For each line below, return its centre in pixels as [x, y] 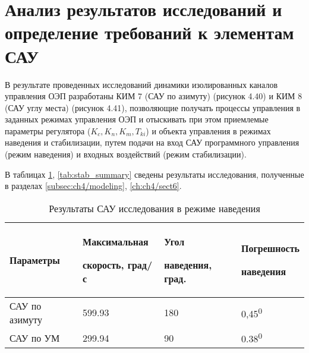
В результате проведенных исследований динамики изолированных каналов [141, 84]
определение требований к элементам [149, 32]
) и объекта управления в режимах [208, 130]
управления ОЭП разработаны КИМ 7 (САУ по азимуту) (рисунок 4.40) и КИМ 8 [154, 96]
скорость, [103, 264]
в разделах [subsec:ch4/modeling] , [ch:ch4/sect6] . [93, 186]
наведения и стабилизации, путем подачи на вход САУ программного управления [152, 142]
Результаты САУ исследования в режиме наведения [154, 208]
